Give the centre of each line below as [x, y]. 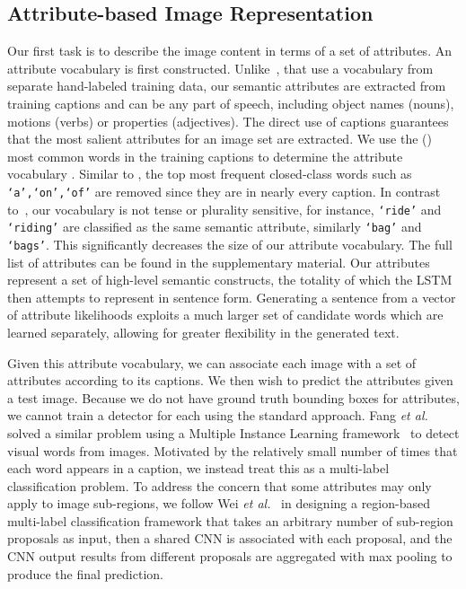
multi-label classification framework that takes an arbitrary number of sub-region [230, 520]
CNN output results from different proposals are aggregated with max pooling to [230, 556]
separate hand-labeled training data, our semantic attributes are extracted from [227, 86]
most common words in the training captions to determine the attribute [205, 156]
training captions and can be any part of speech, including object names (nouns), [231, 103]
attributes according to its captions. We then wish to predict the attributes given [230, 380]
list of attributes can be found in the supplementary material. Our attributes [219, 262]
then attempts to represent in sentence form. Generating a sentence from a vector [232, 297]
